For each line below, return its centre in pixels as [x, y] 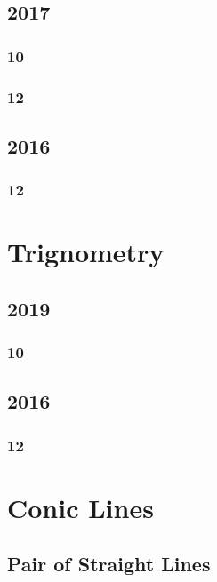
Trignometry [86, 252]
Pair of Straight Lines [109, 564]
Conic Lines [80, 507]
